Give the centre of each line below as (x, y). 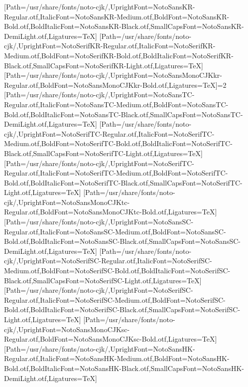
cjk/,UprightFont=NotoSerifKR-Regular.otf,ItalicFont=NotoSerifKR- (110, 46)
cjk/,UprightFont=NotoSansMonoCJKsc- (67, 329)
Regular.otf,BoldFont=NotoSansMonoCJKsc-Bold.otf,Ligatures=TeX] (111, 339)
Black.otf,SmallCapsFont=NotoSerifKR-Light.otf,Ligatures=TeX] (104, 65)
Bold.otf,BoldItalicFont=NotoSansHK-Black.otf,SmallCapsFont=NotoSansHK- (124, 368)
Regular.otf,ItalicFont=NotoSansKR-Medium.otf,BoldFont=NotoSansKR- (117, 16)
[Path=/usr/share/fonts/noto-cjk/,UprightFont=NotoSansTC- (99, 95)
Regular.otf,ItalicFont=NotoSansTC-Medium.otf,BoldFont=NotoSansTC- (116, 104)
